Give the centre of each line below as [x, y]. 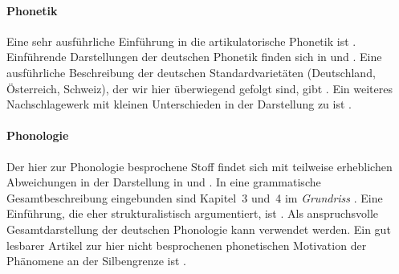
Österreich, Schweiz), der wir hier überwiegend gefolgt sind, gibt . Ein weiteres [199, 88]
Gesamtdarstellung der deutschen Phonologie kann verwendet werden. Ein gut [199, 229]
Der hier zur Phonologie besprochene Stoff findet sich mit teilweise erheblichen [199, 166]
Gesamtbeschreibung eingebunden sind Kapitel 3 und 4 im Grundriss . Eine [195, 197]
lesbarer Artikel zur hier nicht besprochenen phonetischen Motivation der [187, 245]
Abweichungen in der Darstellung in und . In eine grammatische [164, 182]
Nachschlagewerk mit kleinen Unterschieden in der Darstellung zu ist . [179, 104]
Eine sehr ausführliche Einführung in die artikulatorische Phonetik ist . [181, 41]
